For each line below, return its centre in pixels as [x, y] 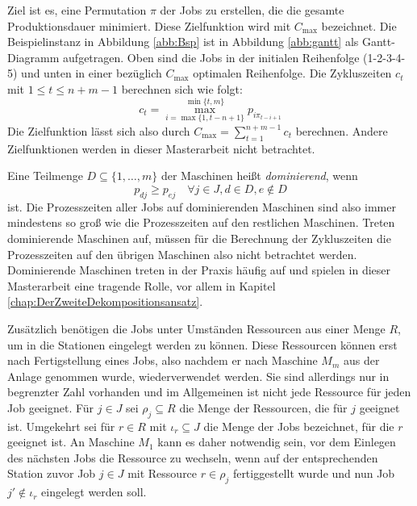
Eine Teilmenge [45, 176]
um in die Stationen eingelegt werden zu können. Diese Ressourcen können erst [202, 344]
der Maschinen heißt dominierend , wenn [259, 176]
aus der [361, 360]
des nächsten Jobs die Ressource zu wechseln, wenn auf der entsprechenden [193, 457]
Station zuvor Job [52, 473]
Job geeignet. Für [51, 407]
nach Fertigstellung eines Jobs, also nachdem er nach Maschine [163, 360]
